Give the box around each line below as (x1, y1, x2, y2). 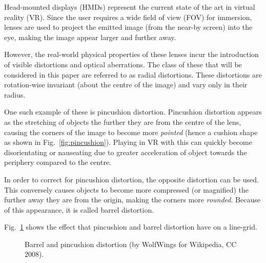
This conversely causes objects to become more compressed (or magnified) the (4, 184, 249, 195)
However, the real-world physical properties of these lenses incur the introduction (4, 49, 259, 60)
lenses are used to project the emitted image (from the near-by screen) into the (4, 22, 253, 32)
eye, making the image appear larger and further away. (4, 31, 176, 42)
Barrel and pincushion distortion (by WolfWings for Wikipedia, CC (25, 238, 237, 249)
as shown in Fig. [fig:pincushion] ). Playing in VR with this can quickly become (4, 137, 252, 147)
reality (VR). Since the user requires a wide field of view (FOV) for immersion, (4, 11, 252, 22)
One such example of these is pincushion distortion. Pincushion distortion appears (4, 106, 262, 117)
